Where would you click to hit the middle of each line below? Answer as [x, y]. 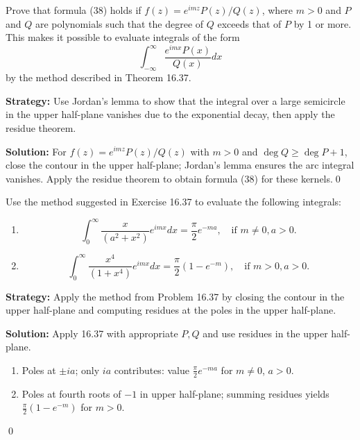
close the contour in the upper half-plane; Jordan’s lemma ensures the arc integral [180, 165]
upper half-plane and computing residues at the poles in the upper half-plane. [171, 310]
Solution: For [36, 151]
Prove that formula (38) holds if [74, 10]
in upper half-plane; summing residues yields [234, 393]
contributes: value [152, 370]
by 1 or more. [323, 23]
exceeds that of [249, 23]
